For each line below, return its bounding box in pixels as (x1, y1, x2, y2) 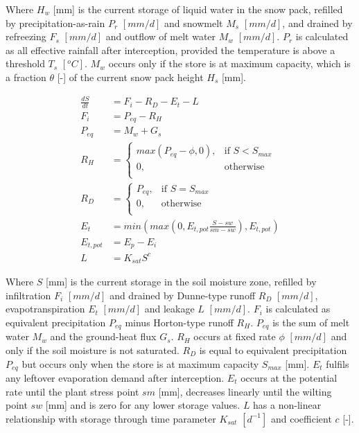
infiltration (6, 288, 51, 302)
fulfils (326, 356, 349, 371)
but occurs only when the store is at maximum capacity (21, 356, 259, 371)
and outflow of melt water (105, 29, 216, 44)
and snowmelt (164, 15, 223, 30)
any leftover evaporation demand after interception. (6, 371, 225, 385)
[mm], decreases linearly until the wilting (158, 384, 332, 398)
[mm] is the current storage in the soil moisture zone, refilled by (46, 274, 317, 289)
